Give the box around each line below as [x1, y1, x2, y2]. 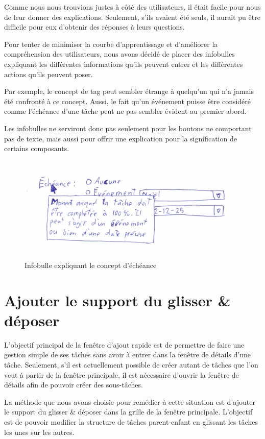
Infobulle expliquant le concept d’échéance [25, 259, 157, 270]
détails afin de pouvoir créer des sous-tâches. [4, 379, 143, 390]
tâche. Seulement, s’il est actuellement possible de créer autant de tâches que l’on [4, 359, 258, 370]
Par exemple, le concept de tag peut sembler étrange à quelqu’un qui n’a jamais [4, 86, 254, 96]
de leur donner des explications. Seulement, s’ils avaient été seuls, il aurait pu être [4, 11, 260, 22]
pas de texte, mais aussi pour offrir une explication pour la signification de [4, 133, 237, 143]
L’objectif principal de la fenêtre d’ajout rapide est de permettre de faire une [4, 339, 245, 350]
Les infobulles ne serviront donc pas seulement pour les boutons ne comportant [4, 123, 252, 133]
